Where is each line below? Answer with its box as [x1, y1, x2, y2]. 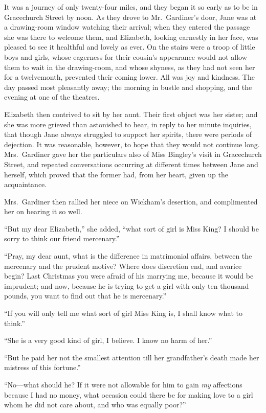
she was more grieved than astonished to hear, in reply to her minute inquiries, [4, 119, 252, 129]
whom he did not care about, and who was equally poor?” [4, 399, 186, 410]
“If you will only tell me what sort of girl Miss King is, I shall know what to [4, 308, 242, 318]
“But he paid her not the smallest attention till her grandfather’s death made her [4, 352, 259, 362]
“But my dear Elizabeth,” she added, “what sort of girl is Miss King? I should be [4, 223, 259, 234]
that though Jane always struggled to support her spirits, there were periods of [4, 129, 252, 140]
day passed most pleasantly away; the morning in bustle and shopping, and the [4, 81, 252, 92]
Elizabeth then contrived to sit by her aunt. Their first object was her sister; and [4, 108, 258, 119]
